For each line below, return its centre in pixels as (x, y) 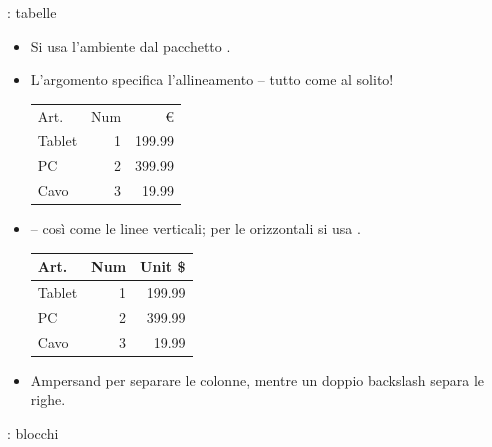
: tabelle (32, 12)
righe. (48, 399)
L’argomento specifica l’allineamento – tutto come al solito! (212, 79)
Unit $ (163, 266)
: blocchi (33, 433)
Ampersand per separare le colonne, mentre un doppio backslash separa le (257, 379)
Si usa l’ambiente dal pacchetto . (130, 45)
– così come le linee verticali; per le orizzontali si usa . (195, 228)
